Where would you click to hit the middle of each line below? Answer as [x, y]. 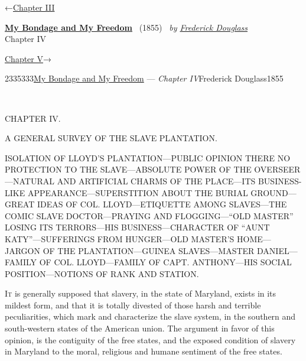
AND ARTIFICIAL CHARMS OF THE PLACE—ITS [156, 180]
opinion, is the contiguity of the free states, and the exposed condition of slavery [150, 339]
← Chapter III [30, 7]
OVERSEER [277, 169]
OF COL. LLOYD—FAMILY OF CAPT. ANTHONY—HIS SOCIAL [165, 262]
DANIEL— [277, 250]
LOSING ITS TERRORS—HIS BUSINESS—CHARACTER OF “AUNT [137, 227]
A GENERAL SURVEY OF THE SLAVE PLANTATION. [111, 138]
